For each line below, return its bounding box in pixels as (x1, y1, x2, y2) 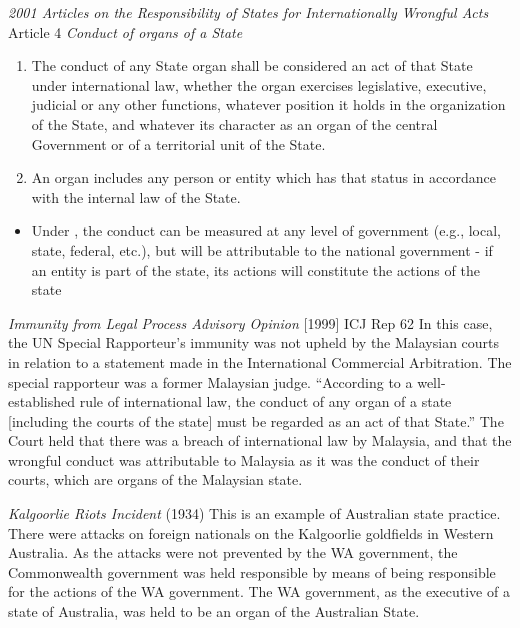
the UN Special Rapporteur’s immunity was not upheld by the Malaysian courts (8, 332, 500, 353)
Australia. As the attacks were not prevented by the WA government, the (8, 542, 458, 563)
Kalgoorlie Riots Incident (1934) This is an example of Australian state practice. (8, 503, 501, 524)
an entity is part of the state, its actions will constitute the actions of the (31, 259, 480, 280)
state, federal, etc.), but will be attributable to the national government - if (31, 239, 493, 260)
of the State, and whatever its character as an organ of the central (31, 113, 438, 134)
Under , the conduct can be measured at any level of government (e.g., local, (31, 220, 501, 241)
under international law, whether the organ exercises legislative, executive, (31, 74, 487, 95)
